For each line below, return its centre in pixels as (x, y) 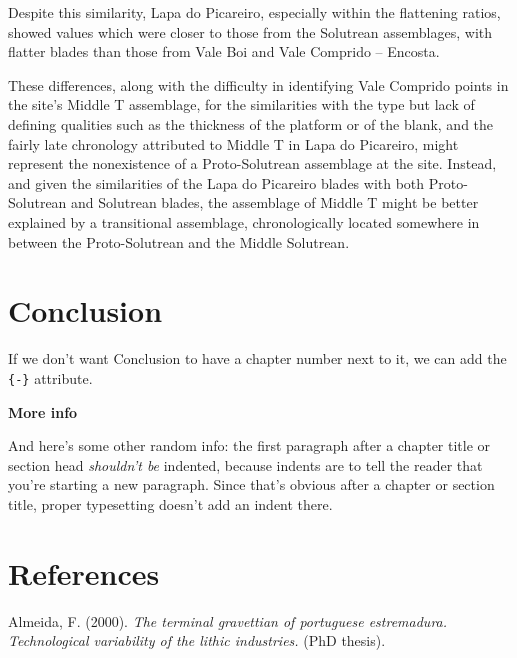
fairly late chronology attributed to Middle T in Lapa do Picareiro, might (233, 143)
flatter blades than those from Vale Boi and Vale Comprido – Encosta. (224, 51)
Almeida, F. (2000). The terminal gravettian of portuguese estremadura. (228, 620)
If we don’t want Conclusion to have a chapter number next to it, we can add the (257, 358)
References (84, 572)
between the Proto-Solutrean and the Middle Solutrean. (179, 241)
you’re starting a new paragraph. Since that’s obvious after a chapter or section (251, 484)
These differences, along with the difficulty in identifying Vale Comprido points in (258, 84)
